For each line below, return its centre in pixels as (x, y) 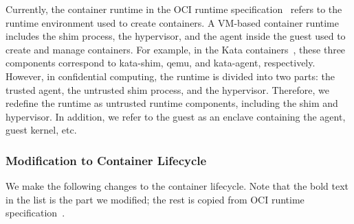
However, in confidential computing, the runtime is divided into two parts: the (170, 76)
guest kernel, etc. (41, 130)
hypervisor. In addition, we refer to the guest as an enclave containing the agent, (176, 116)
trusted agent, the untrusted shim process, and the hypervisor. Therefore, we (167, 89)
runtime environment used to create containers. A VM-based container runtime (173, 22)
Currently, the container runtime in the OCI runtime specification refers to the (174, 9)
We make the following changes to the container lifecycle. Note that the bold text (177, 186)
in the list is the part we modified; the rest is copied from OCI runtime (155, 199)
